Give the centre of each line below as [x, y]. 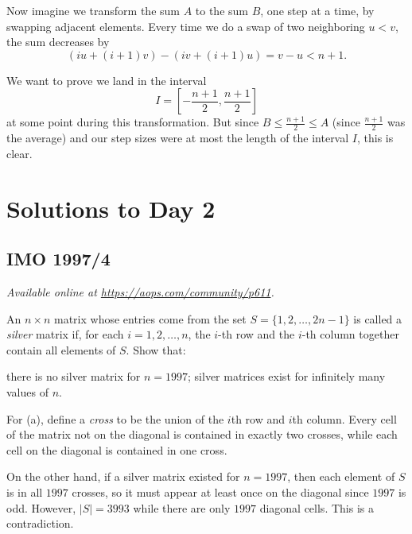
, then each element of [341, 476]
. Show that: [156, 349]
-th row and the [257, 334]
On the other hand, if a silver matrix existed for [123, 476]
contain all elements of [61, 349]
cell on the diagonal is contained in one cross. [117, 449]
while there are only [182, 507]
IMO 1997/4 [58, 259]
